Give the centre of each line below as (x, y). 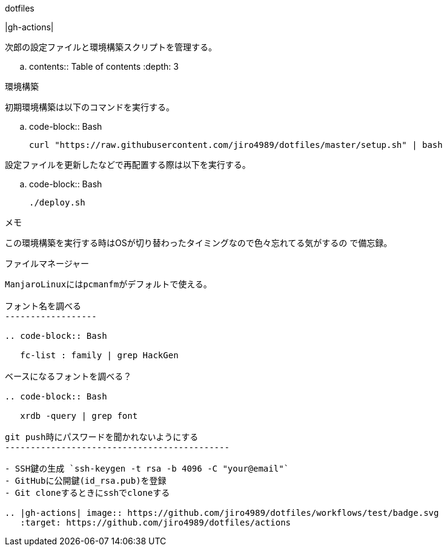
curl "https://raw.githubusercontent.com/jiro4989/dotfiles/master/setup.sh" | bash (236, 145)
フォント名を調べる (43, 306)
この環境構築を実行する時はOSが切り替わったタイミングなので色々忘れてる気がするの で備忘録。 (199, 243)
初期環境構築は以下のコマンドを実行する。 (90, 107)
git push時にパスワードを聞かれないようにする (102, 437)
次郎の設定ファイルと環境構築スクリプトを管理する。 (111, 47)
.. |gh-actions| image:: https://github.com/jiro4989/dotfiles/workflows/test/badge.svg (222, 513)
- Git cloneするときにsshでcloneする (88, 493)
